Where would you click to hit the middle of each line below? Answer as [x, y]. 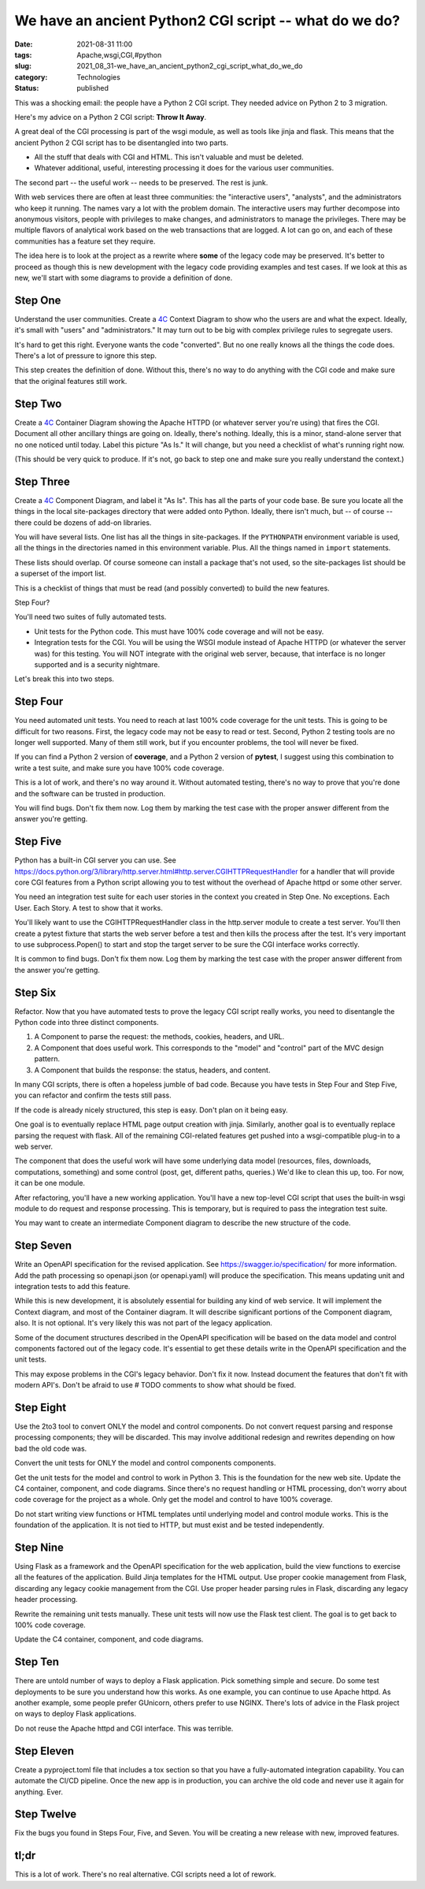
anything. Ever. [39, 1792]
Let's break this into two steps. [64, 679]
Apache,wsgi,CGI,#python [119, 54]
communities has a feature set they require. [85, 241]
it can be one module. [50, 1183]
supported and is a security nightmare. [97, 664]
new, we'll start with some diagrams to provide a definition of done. [124, 278]
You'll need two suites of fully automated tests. [91, 617]
